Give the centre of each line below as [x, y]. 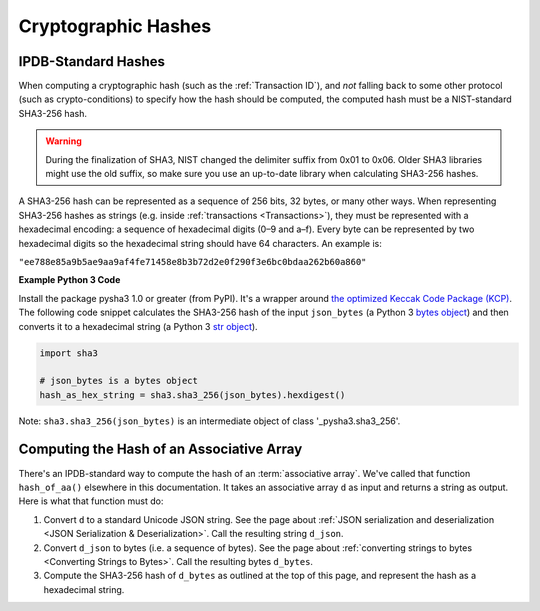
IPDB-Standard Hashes [91, 61]
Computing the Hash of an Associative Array [160, 449]
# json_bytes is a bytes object [119, 381]
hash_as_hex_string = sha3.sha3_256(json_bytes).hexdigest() [192, 394]
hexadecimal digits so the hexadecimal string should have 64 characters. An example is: [200, 243]
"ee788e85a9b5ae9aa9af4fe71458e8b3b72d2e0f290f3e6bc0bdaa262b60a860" [192, 261]
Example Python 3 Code [69, 280]
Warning [63, 141]
